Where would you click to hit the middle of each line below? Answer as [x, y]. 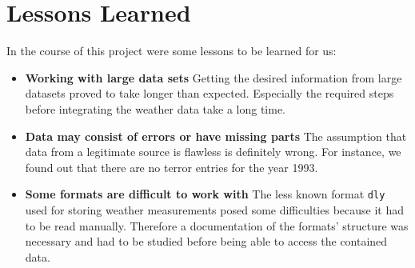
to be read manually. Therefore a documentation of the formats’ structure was [217, 225]
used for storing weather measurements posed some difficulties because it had [215, 209]
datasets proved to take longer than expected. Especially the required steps [209, 93]
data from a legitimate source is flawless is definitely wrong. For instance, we [213, 152]
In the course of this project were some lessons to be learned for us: [172, 51]
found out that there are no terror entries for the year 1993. [172, 167]
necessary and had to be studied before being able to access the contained [206, 241]
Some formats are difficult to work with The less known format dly [205, 194]
